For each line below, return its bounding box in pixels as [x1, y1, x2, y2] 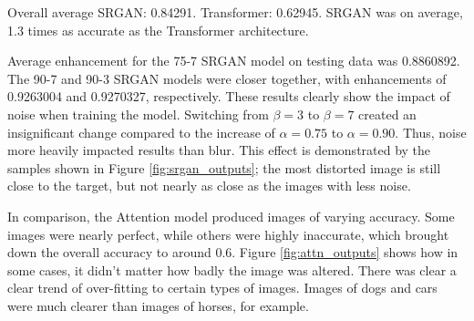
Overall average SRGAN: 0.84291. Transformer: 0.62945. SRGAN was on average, [7, 3, 463, 21]
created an [358, 104, 417, 123]
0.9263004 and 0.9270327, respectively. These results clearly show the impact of [7, 87, 450, 106]
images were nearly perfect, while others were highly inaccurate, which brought [7, 224, 449, 243]
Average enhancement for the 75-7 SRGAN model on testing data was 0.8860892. [7, 51, 460, 70]
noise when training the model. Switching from [7, 104, 269, 123]
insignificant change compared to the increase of [7, 122, 275, 141]
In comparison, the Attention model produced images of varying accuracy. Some [7, 206, 455, 225]
